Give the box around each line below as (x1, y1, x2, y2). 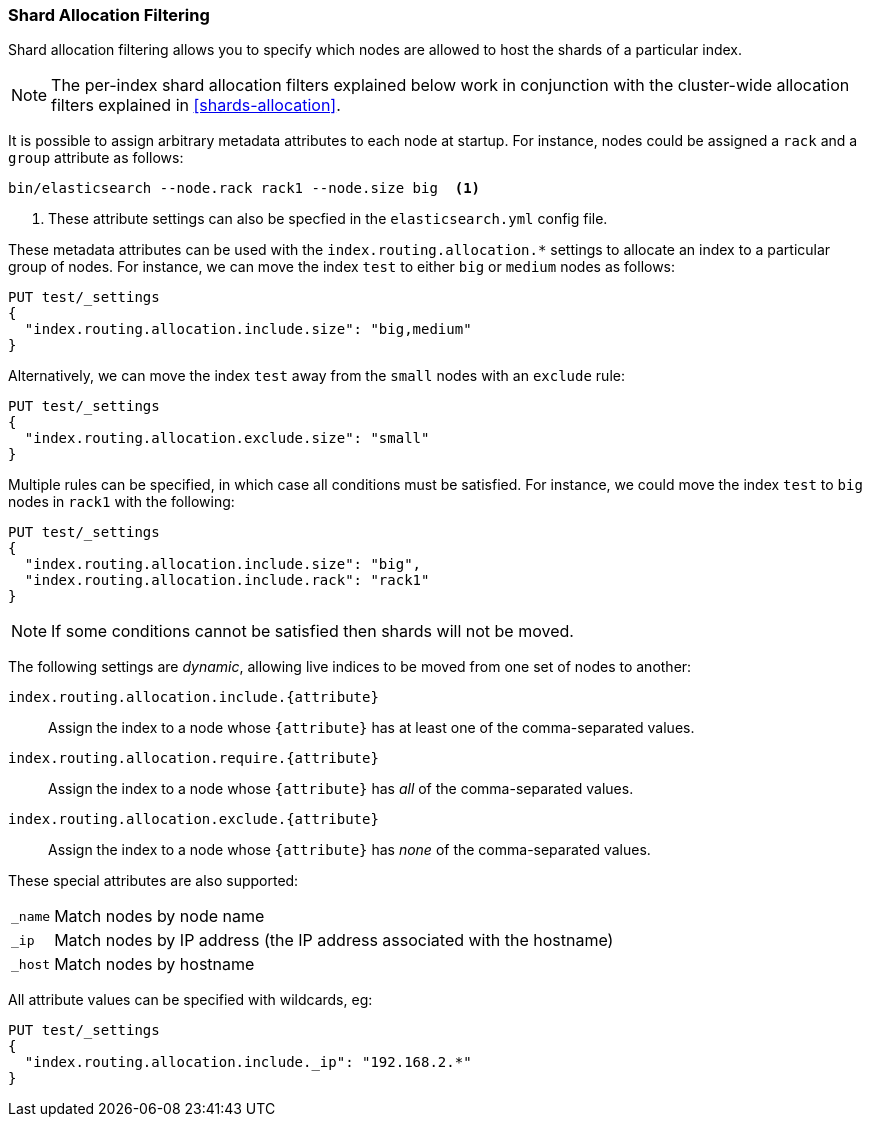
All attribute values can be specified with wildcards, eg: (8, 991, 373, 1009)
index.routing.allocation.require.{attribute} (8, 750, 379, 767)
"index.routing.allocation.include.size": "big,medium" (24, 321, 472, 338)
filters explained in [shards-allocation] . (51, 95, 341, 116)
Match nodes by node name (54, 906, 265, 927)
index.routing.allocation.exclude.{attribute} (8, 811, 379, 828)
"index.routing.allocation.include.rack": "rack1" (24, 572, 430, 589)
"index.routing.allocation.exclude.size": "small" (24, 430, 430, 447)
